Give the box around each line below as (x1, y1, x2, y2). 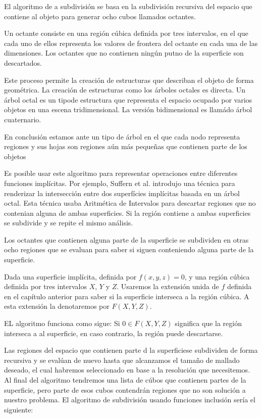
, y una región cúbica (184, 271, 250, 282)
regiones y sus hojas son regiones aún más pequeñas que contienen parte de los (4, 141, 247, 152)
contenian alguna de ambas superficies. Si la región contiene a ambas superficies (4, 207, 251, 218)
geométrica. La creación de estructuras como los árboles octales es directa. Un (4, 84, 245, 95)
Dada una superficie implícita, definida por (4, 271, 137, 282)
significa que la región (175, 318, 242, 329)
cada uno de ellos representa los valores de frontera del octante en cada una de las (4, 37, 258, 48)
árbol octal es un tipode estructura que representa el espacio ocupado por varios (4, 94, 252, 105)
